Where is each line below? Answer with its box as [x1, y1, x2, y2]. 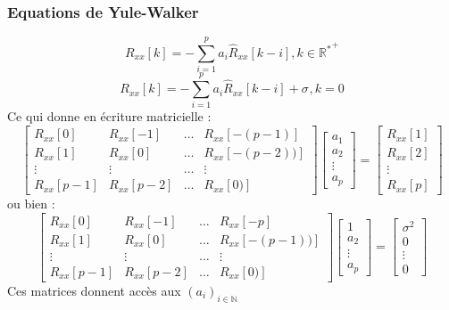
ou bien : [7, 194, 55, 213]
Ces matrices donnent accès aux [7, 281, 181, 299]
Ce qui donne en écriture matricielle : [7, 107, 212, 126]
